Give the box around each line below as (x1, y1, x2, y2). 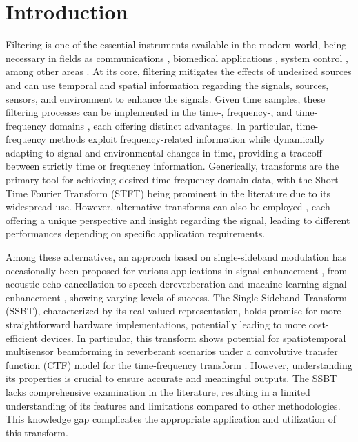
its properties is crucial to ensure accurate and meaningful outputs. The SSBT (6, 371, 337, 385)
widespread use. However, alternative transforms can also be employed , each (6, 199, 330, 214)
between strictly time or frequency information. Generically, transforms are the (6, 159, 339, 173)
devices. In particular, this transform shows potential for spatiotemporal (41, 330, 346, 345)
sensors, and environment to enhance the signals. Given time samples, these (6, 91, 326, 106)
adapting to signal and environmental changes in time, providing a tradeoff (6, 145, 322, 159)
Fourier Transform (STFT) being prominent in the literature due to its (30, 185, 331, 200)
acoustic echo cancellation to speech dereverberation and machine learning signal (6, 277, 347, 291)
